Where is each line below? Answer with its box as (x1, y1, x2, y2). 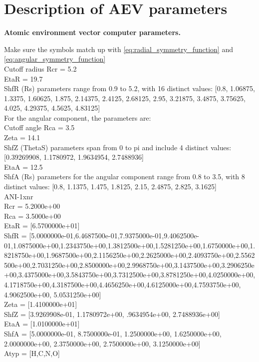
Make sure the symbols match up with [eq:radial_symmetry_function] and (4, 44, 233, 54)
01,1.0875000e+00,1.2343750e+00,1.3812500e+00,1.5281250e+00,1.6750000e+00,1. (4, 240, 256, 250)
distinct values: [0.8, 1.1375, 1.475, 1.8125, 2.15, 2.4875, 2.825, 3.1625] (4, 181, 217, 192)
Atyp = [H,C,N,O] (4, 348, 60, 358)
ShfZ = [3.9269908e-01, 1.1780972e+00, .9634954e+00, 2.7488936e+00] (4, 308, 220, 319)
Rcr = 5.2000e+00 (4, 201, 60, 211)
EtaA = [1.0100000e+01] (4, 318, 80, 329)
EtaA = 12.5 (4, 161, 43, 172)
